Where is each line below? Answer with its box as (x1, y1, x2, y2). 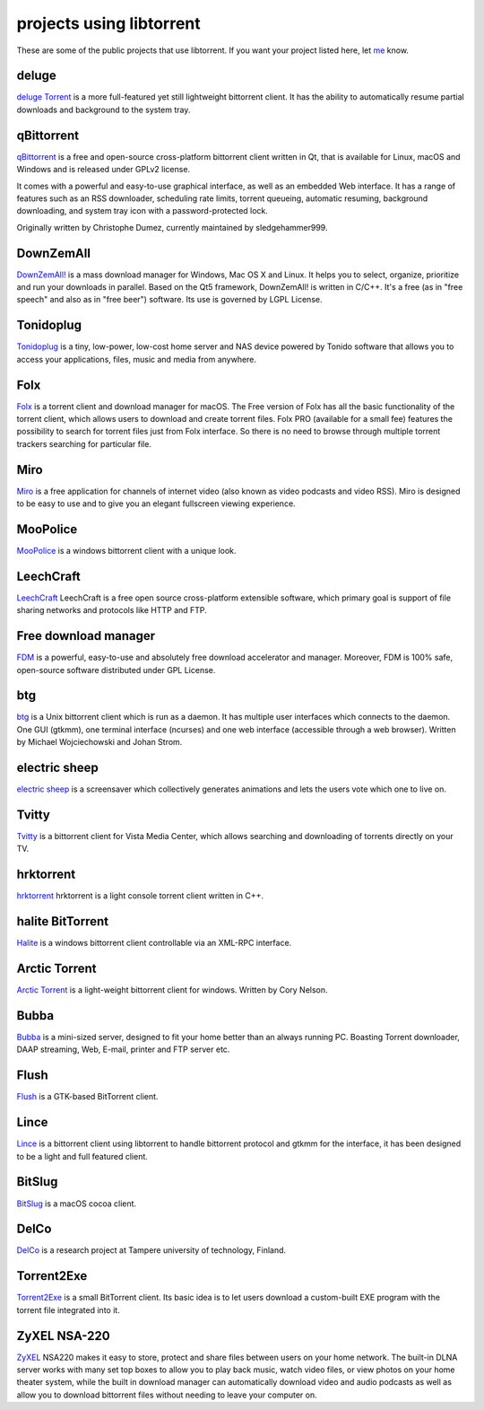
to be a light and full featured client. (16, 1151, 148, 1161)
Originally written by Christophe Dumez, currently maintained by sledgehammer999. (16, 222, 328, 232)
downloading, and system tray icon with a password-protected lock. (16, 206, 269, 216)
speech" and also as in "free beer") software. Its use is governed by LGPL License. (16, 294, 323, 305)
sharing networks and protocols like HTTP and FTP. (16, 605, 208, 616)
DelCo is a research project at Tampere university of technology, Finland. (16, 1245, 287, 1256)
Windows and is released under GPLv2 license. (16, 164, 191, 175)
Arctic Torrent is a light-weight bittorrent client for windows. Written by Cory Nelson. (16, 985, 328, 995)
